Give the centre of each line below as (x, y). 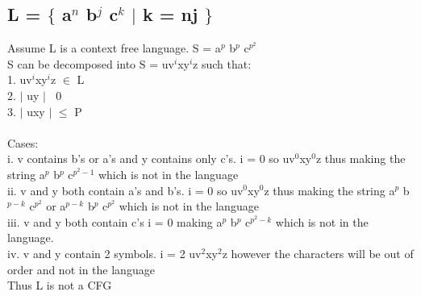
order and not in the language (81, 269)
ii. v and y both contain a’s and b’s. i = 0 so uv (125, 190)
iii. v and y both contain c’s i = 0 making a (115, 221)
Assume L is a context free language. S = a (114, 48)
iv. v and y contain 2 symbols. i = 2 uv (104, 253)
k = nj (170, 14)
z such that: (222, 63)
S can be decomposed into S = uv (91, 63)
